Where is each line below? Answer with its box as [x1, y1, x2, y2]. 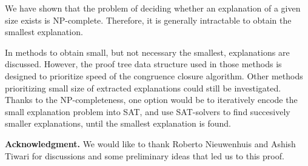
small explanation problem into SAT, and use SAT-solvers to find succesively [5, 105, 290, 118]
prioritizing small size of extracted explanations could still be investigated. [5, 81, 281, 94]
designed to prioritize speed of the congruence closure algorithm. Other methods [5, 69, 303, 82]
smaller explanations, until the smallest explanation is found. [5, 117, 232, 130]
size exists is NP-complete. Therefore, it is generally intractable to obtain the [5, 13, 292, 26]
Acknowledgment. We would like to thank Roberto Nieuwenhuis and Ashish [5, 137, 296, 150]
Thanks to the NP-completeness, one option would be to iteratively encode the [5, 93, 298, 106]
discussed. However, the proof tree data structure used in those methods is [5, 58, 282, 70]
